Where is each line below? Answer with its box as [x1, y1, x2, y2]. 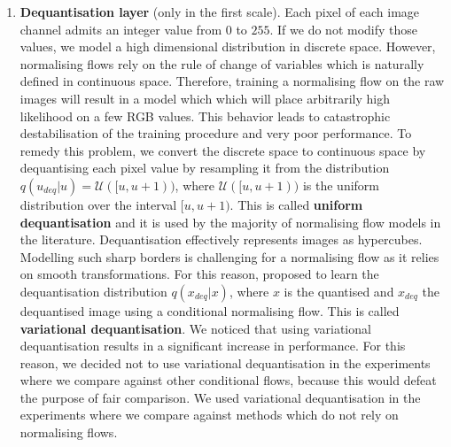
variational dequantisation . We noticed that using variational [19, 319, 371, 337]
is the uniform [302, 175, 379, 194]
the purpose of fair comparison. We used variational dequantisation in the [19, 388, 421, 406]
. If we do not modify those [269, 19, 418, 38]
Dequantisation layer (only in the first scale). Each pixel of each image [19, 3, 420, 20]
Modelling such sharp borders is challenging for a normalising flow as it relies [19, 247, 439, 266]
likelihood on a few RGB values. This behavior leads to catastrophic [19, 106, 391, 125]
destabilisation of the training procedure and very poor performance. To [19, 124, 412, 143]
